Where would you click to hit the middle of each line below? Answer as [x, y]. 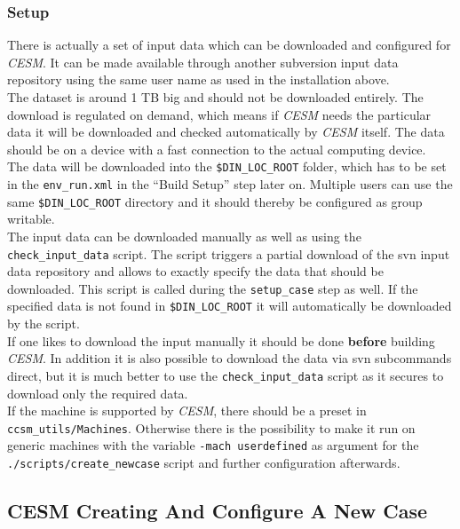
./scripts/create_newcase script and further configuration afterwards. [204, 463]
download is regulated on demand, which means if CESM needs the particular [219, 114]
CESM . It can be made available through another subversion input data [203, 62]
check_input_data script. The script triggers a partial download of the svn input [229, 253]
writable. [31, 219]
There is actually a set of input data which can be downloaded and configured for [229, 45]
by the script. [44, 324]
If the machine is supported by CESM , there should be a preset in [187, 411]
